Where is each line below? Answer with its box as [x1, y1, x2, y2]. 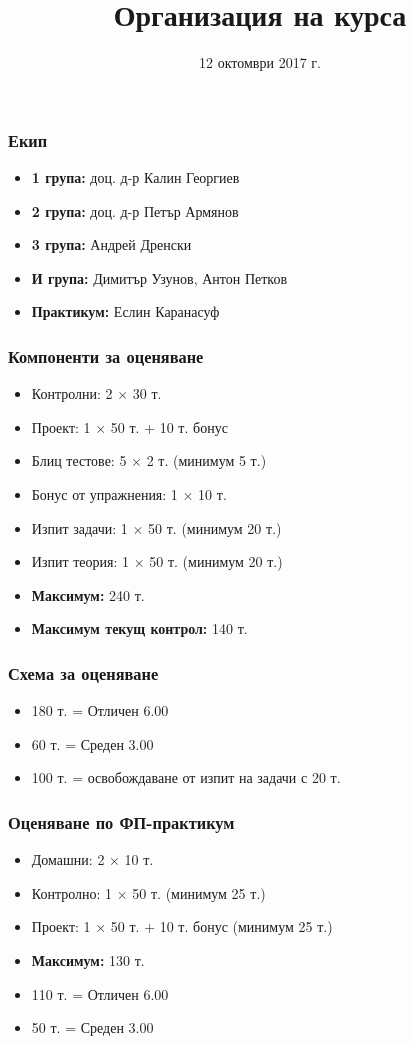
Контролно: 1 [31, 882, 113, 903]
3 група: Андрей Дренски [31, 234, 192, 255]
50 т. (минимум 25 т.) [132, 882, 266, 903]
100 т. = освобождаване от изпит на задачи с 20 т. [31, 767, 341, 788]
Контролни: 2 [31, 383, 113, 404]
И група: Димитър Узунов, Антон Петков [31, 267, 288, 288]
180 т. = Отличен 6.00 [31, 700, 169, 721]
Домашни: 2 [31, 849, 105, 870]
